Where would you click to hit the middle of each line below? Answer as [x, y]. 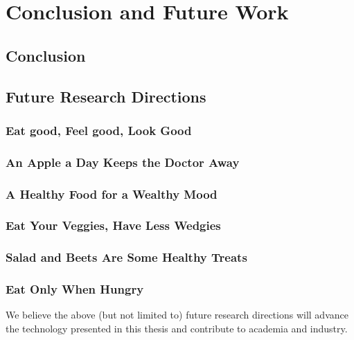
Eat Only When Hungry [75, 289]
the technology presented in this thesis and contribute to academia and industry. [177, 328]
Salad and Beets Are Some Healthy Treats [126, 257]
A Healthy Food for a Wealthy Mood [112, 194]
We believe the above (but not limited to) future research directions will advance [177, 315]
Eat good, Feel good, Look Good [99, 130]
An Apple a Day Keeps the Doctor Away [123, 162]
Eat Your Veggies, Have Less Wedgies [113, 225]
